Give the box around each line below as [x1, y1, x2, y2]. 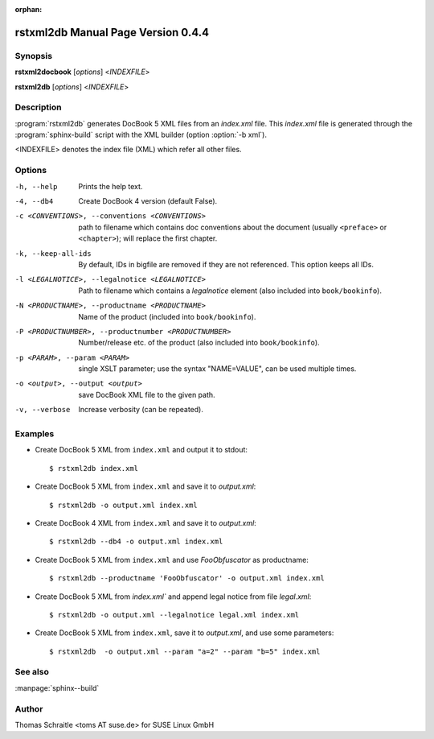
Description [14, 101, 62, 113]
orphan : [14, 5, 43, 14]
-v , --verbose [14, 405, 71, 415]
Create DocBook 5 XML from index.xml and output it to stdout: [35, 445, 248, 455]
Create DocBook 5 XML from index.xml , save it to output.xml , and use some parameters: [35, 628, 334, 638]
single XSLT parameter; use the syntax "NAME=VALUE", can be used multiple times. [78, 364, 357, 374]
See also [14, 667, 50, 678]
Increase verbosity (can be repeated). [78, 405, 204, 415]
